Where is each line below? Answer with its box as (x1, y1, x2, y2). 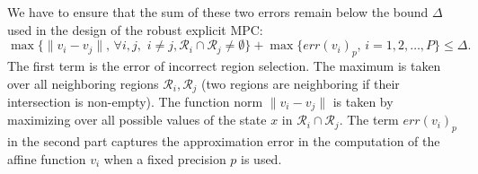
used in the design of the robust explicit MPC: (7, 20, 263, 39)
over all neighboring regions (7, 74, 159, 92)
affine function (7, 149, 86, 168)
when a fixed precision (103, 149, 226, 168)
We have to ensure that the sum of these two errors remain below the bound (7, 3, 429, 21)
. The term (339, 110, 399, 129)
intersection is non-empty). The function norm (7, 92, 263, 111)
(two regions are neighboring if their (201, 74, 400, 92)
